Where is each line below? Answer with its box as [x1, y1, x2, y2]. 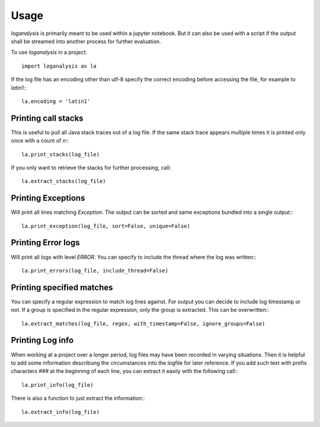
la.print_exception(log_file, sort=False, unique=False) [21, 223, 191, 229]
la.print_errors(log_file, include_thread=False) [21, 267, 169, 274]
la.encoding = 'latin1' [21, 98, 91, 105]
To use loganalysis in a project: [11, 49, 87, 56]
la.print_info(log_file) [21, 381, 94, 388]
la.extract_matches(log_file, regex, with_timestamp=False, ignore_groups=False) [21, 320, 265, 327]
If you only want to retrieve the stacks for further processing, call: [11, 164, 171, 171]
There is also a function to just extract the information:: [11, 395, 145, 402]
